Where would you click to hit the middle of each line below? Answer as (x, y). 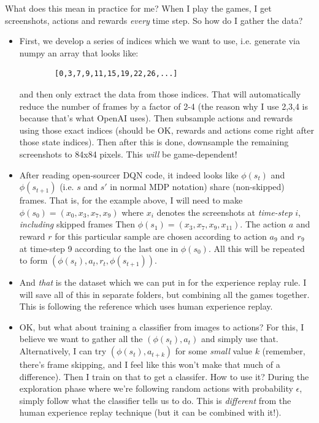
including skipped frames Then (77, 224)
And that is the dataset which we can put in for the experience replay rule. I (163, 282)
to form (33, 260)
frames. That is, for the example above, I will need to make (131, 200)
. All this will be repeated (256, 248)
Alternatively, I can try (63, 351)
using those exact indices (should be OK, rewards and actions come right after (167, 130)
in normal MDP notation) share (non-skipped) (197, 187)
